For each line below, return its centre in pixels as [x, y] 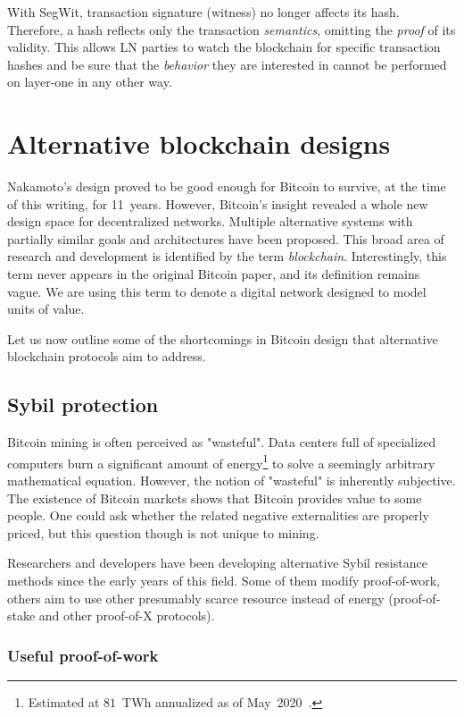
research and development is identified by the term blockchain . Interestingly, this [227, 256]
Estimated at [64, 702]
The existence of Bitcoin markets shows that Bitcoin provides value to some [215, 498]
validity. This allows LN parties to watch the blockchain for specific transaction [224, 47]
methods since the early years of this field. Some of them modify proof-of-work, [224, 581]
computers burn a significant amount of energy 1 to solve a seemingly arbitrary [221, 461]
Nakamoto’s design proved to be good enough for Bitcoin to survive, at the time [227, 186]
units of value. [46, 309]
